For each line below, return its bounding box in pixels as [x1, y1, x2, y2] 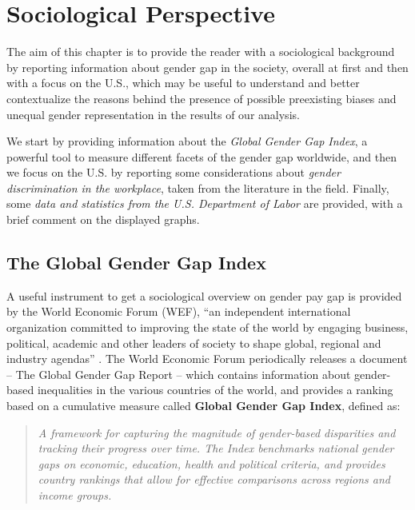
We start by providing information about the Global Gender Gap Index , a [6, 133, 368, 149]
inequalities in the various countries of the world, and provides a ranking [37, 381, 393, 398]
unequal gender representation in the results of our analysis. [6, 106, 300, 122]
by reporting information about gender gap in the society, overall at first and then [6, 58, 409, 75]
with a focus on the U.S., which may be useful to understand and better [6, 74, 360, 91]
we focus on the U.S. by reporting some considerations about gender [6, 164, 341, 181]
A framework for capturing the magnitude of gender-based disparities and [38, 424, 396, 440]
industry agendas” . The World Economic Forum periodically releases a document [6, 350, 408, 367]
